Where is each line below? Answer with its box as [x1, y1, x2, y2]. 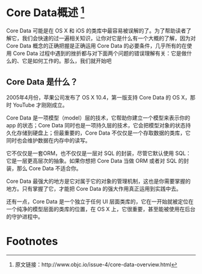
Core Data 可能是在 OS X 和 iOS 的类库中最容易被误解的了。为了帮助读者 [6, 27, 186, 34]
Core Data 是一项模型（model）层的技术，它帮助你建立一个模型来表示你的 [6, 114, 191, 121]
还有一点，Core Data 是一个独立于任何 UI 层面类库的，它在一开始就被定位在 [6, 198, 194, 205]
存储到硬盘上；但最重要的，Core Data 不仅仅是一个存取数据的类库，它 [16, 129, 191, 136]
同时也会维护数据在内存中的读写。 [6, 137, 91, 144]
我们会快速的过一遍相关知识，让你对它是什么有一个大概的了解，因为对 [22, 34, 196, 42]
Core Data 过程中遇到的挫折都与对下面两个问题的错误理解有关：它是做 [13, 49, 188, 57]
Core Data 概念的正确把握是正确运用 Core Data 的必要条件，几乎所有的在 [6, 42, 188, 49]
